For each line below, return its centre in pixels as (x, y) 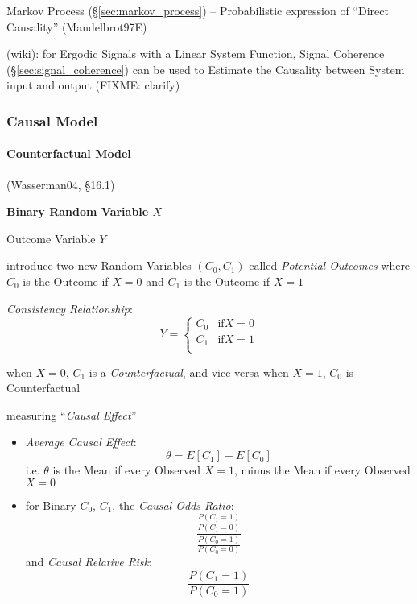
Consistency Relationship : (70, 308)
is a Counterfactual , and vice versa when (189, 372)
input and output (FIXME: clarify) (93, 85)
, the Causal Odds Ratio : (173, 505)
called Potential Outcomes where (330, 265)
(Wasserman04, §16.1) (61, 184)
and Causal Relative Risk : (89, 562)
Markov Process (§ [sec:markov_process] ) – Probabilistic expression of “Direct (198, 10)
